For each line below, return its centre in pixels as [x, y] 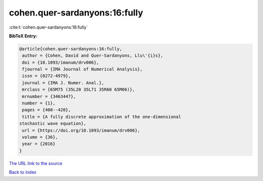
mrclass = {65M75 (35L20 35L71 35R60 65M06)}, [78, 90]
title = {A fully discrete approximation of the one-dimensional [102, 117]
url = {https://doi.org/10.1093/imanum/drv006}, [81, 130]
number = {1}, [39, 103]
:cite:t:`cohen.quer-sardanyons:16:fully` [48, 27]
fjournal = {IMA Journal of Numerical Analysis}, [83, 69]
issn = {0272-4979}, [47, 76]
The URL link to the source [36, 163]
